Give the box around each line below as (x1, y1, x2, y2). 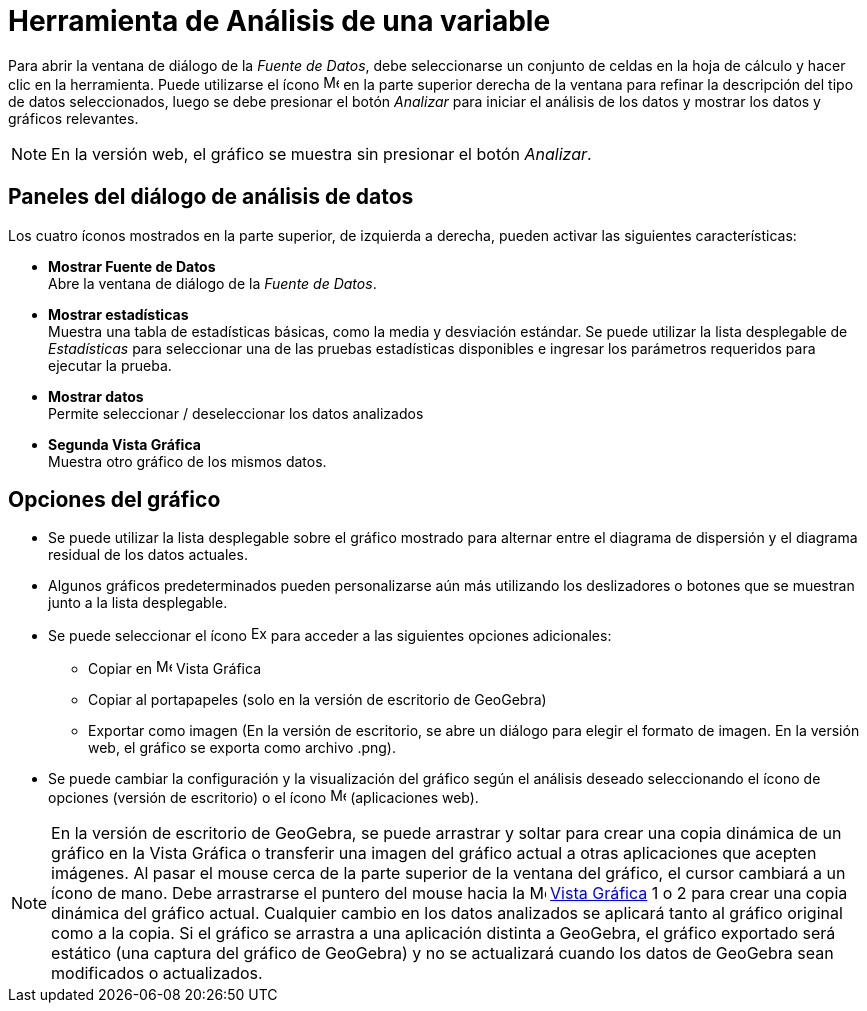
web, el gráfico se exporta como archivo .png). (88, 739, 396, 757)
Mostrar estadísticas (48, 305, 189, 323)
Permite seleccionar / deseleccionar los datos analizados (48, 404, 424, 422)
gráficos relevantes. (8, 109, 139, 127)
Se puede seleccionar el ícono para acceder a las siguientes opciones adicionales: (48, 627, 612, 645)
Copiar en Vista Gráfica (88, 660, 262, 678)
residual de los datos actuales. (48, 546, 248, 564)
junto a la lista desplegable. (48, 594, 228, 612)
